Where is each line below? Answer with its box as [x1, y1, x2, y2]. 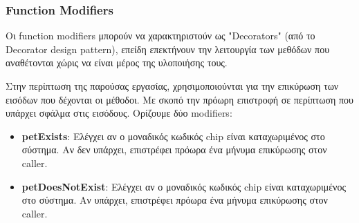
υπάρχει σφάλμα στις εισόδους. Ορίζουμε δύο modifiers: [6, 106, 232, 120]
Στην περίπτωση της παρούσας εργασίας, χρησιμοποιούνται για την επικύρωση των [6, 79, 339, 93]
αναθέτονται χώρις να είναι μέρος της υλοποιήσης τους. [6, 55, 228, 70]
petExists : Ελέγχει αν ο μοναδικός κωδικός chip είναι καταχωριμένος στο [21, 128, 325, 143]
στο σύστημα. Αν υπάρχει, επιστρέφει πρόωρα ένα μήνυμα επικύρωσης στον [21, 193, 328, 207]
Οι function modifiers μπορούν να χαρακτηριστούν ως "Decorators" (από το [6, 28, 315, 43]
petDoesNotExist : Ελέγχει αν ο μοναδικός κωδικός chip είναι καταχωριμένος [21, 179, 346, 193]
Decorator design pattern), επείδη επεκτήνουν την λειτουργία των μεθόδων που [6, 41, 330, 56]
